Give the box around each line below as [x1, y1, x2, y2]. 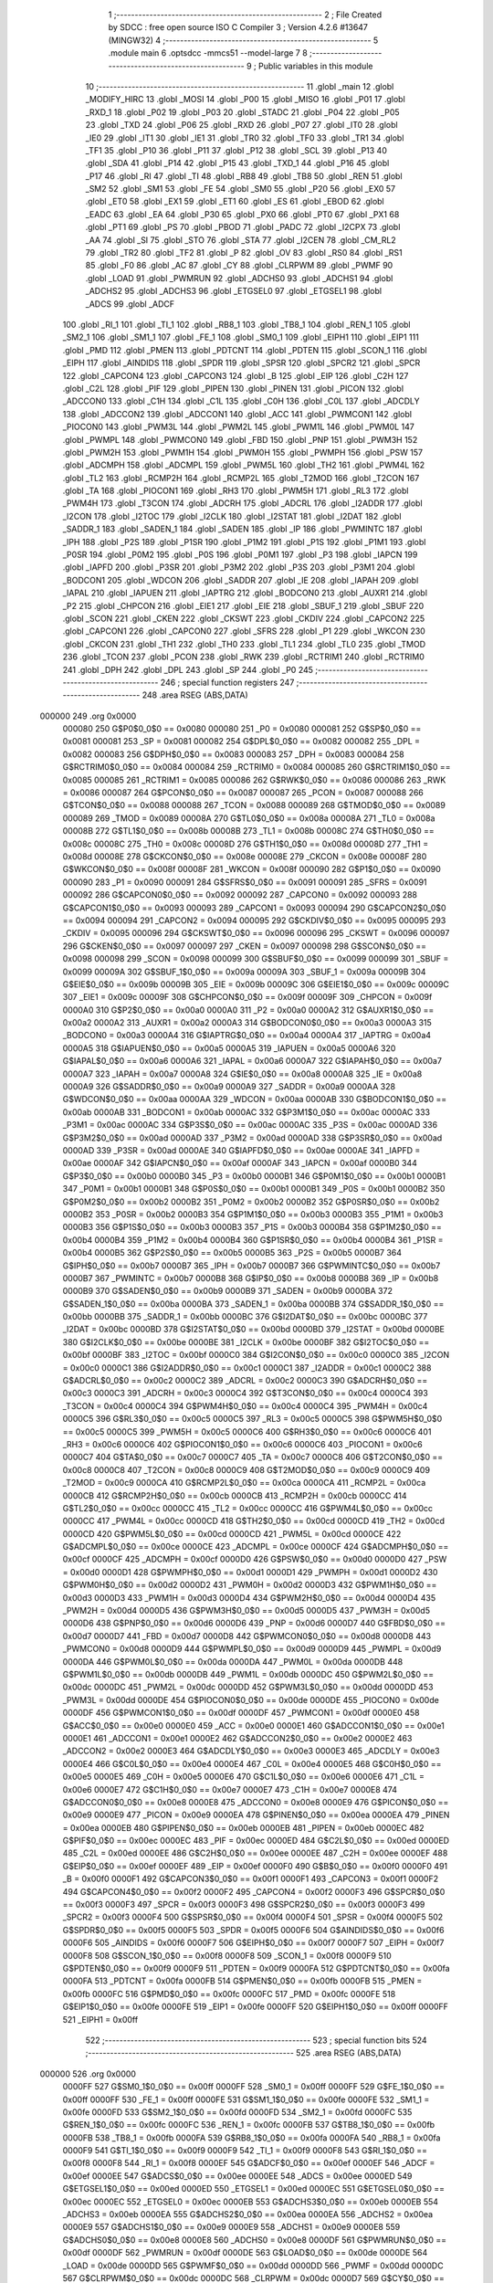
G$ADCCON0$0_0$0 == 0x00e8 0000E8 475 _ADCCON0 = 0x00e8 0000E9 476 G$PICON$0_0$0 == [62, 1796, 449, 1807]
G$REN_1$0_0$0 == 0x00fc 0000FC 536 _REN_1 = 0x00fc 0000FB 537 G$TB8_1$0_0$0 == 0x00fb [62, 2120, 435, 2130]
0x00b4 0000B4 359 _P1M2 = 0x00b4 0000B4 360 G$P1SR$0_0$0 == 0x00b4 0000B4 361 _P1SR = [62, 1234, 444, 1246]
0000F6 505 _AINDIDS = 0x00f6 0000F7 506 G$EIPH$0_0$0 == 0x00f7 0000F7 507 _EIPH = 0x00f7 [62, 1937, 445, 1949]
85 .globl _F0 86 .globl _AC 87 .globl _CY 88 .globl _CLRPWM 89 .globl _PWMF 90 [85, 260, 393, 271]
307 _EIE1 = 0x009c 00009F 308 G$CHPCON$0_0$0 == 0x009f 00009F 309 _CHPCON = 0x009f [62, 992, 433, 1003]
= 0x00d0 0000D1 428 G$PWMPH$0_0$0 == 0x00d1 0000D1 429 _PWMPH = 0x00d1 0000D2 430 [62, 1566, 438, 1577]
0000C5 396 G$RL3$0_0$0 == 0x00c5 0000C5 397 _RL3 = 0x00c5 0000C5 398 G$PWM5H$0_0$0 [62, 1414, 443, 1425]
